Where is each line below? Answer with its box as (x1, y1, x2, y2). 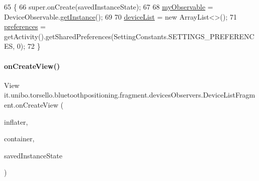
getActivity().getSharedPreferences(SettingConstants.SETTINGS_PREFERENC (4, 31, 254, 41)
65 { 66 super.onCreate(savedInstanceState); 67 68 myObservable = (4, 2, 213, 12)
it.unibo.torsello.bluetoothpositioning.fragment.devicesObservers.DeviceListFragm (4, 89, 255, 100)
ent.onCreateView (4, 99, 58, 110)
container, (4, 133, 35, 144)
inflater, (4, 116, 28, 127)
